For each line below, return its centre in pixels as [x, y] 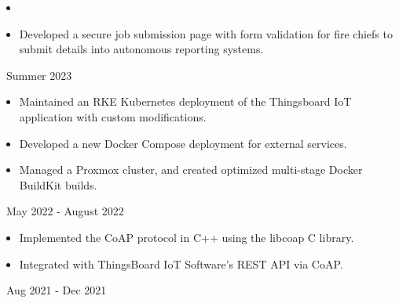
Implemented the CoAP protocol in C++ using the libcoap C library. [187, 237]
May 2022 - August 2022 [65, 211]
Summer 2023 [39, 75]
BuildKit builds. [58, 184]
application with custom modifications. [113, 116]
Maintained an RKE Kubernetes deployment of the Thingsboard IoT [185, 101]
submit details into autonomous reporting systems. [141, 49]
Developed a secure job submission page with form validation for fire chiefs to [206, 33]
